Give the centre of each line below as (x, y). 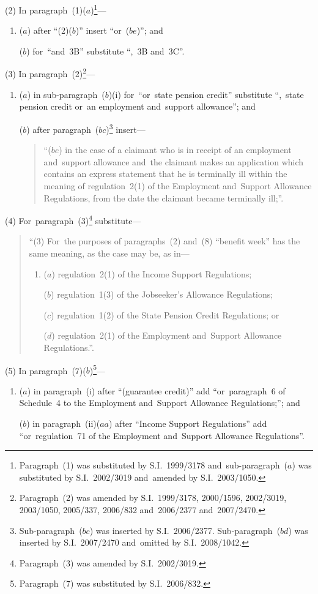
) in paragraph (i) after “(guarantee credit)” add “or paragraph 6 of (156, 390)
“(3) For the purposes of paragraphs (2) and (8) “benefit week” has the (165, 241)
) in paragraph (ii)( (63, 423)
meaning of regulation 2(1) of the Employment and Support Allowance (178, 185)
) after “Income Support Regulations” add (188, 423)
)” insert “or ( (102, 30)
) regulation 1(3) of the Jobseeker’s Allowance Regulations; (162, 294)
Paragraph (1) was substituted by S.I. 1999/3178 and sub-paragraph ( (153, 465)
